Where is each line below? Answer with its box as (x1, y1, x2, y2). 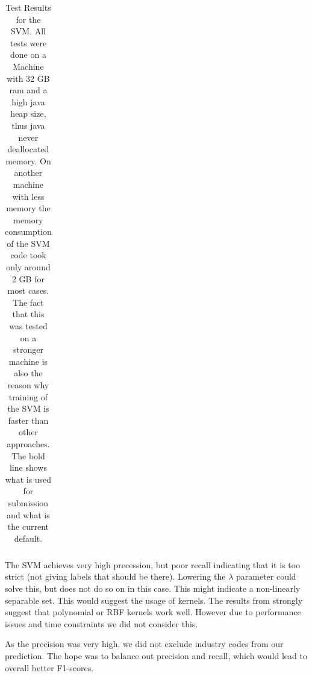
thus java (11, 119, 45, 131)
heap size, (10, 107, 46, 120)
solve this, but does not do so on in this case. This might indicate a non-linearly (5, 582, 301, 594)
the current (7, 520, 49, 533)
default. (14, 532, 43, 544)
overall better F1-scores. (5, 661, 94, 674)
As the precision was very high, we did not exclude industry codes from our (5, 637, 284, 650)
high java (11, 95, 45, 108)
